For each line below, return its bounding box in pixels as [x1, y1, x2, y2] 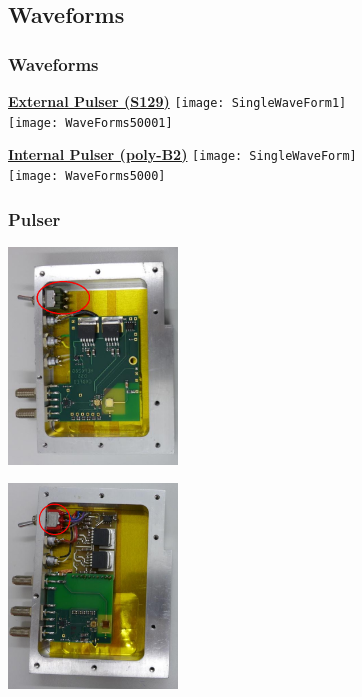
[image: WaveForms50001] [8, 115, 173, 130]
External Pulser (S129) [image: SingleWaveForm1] [8, 91, 347, 111]
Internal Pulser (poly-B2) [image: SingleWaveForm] [8, 144, 357, 165]
